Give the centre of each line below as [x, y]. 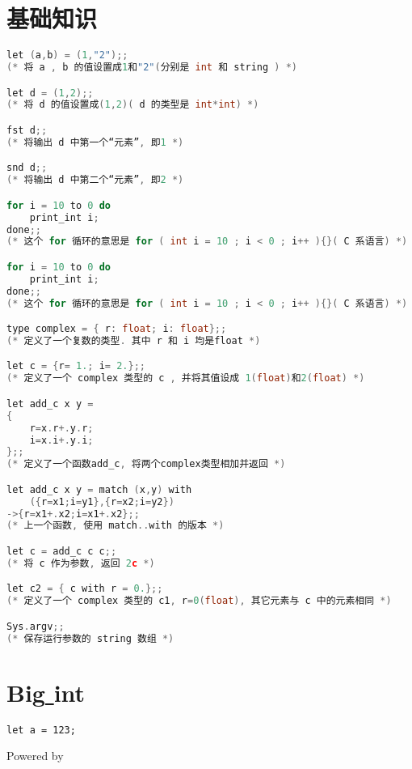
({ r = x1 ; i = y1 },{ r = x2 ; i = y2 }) [102, 501]
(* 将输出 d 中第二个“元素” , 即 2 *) [95, 180]
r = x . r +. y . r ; [61, 428]
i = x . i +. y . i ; [61, 440]
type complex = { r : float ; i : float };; [117, 329]
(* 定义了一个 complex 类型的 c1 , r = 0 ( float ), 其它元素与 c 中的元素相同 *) [199, 601]
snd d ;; [27, 168]
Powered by [35, 756]
